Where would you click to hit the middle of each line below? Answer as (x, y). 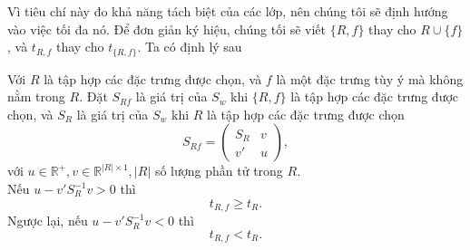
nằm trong (36, 96)
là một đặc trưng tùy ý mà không (370, 78)
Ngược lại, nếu (48, 221)
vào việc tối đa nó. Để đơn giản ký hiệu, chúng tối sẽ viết (167, 29)
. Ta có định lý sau (190, 47)
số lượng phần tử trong (219, 171)
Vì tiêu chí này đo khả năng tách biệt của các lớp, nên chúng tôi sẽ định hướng (228, 11)
